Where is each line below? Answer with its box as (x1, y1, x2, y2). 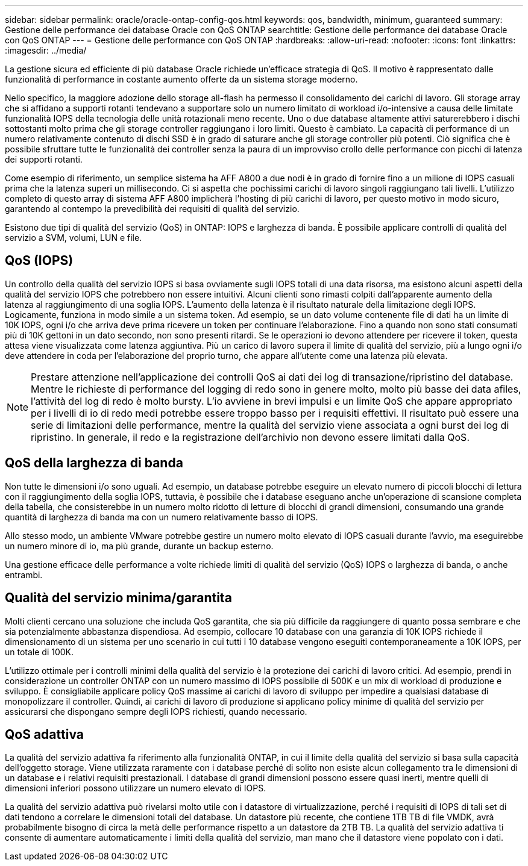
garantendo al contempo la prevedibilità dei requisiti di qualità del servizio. (5, 204, 300, 214)
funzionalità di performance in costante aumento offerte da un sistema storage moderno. (5, 74, 358, 84)
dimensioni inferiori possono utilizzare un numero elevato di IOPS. (5, 783, 266, 794)
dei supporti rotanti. (5, 154, 83, 164)
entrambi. (5, 569, 43, 580)
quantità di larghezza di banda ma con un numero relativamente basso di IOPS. (5, 511, 318, 522)
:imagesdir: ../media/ (5, 45, 87, 55)
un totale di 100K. (5, 646, 74, 657)
